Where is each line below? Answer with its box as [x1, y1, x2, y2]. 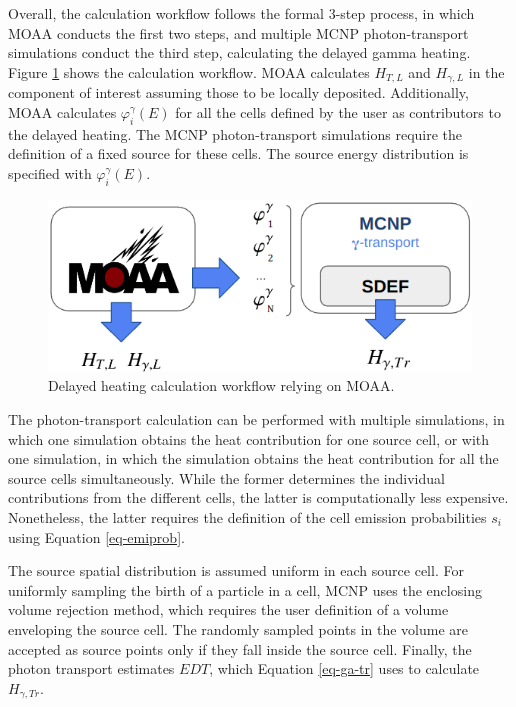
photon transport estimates [8, 658, 175, 679]
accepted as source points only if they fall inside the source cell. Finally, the [8, 638, 472, 659]
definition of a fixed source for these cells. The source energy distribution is [8, 143, 469, 164]
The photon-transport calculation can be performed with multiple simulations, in [8, 408, 505, 429]
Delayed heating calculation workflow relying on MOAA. [48, 375, 395, 396]
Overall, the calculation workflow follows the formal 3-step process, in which [8, 3, 475, 23]
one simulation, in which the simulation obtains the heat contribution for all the [8, 448, 499, 469]
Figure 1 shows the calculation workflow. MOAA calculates [8, 61, 370, 82]
